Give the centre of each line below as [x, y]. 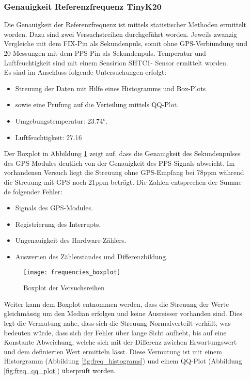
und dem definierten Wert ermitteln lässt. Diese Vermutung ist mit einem [113, 351]
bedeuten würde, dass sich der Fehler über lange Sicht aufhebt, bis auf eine [115, 332]
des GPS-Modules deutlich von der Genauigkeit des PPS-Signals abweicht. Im [119, 163]
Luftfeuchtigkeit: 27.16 [48, 137]
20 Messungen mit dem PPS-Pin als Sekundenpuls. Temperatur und [105, 53]
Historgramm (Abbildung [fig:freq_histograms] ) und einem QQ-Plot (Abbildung [123, 361]
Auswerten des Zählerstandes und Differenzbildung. [92, 256]
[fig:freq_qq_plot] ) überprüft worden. [60, 370]
